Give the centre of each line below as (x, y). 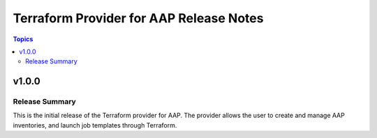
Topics (23, 39)
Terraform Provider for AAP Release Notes (138, 18)
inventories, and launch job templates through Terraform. (95, 125)
